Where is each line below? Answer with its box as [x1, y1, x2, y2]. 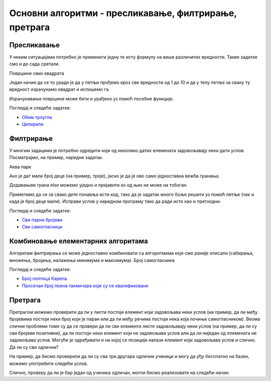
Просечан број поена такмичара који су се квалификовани [22, 283, 149, 289]
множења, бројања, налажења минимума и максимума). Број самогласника [9, 257, 175, 263]
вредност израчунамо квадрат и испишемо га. [9, 86, 110, 92]
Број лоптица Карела [22, 276, 67, 282]
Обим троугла [22, 114, 52, 120]
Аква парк [9, 164, 32, 170]
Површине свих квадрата [9, 70, 65, 76]
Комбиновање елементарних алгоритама [9, 237, 148, 245]
